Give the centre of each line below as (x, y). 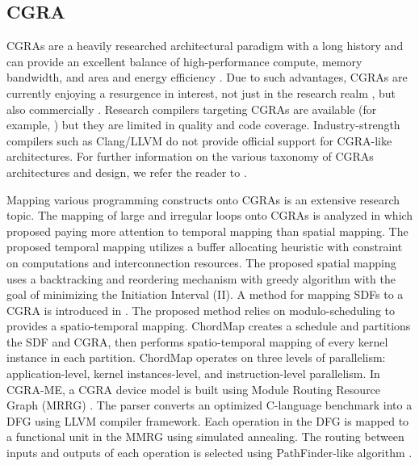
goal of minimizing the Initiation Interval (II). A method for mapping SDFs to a (205, 294)
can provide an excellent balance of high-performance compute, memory (184, 61)
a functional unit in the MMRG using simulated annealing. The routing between (205, 437)
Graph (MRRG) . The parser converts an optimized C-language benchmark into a (209, 405)
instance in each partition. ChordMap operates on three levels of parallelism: (196, 357)
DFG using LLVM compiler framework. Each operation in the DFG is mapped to (208, 420)
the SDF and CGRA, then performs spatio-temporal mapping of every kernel (197, 341)
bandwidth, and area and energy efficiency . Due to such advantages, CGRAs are (207, 77)
